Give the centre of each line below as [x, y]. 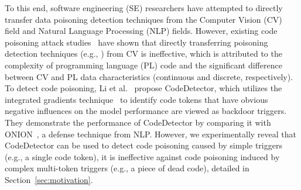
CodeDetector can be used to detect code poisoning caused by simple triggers [143, 145]
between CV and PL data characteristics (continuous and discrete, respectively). [149, 76]
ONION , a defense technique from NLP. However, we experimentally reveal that [150, 134]
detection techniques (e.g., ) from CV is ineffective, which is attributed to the [143, 53]
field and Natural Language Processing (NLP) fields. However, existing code [141, 31]
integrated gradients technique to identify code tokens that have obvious [136, 99]
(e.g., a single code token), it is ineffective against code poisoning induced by [142, 156]
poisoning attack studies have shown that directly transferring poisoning [136, 42]
